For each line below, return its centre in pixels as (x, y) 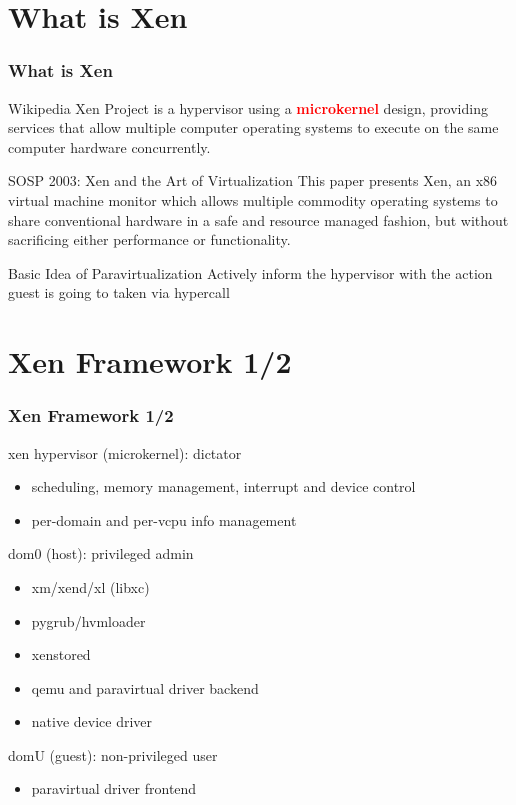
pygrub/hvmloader (88, 620)
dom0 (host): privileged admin (101, 553)
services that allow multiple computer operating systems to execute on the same (253, 127)
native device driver (92, 721)
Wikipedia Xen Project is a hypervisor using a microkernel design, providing (248, 107)
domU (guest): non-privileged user (113, 754)
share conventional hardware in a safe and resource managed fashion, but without (258, 219)
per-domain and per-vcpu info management (164, 519)
